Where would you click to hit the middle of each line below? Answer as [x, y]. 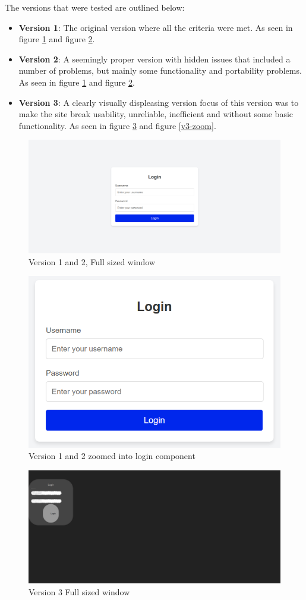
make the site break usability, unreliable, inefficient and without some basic [156, 114]
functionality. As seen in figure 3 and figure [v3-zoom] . [117, 125]
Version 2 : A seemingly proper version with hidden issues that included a [154, 59]
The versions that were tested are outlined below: [95, 7]
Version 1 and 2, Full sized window [92, 261]
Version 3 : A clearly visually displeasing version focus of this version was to [159, 102]
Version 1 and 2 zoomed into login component [112, 456]
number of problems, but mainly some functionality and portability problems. [160, 70]
